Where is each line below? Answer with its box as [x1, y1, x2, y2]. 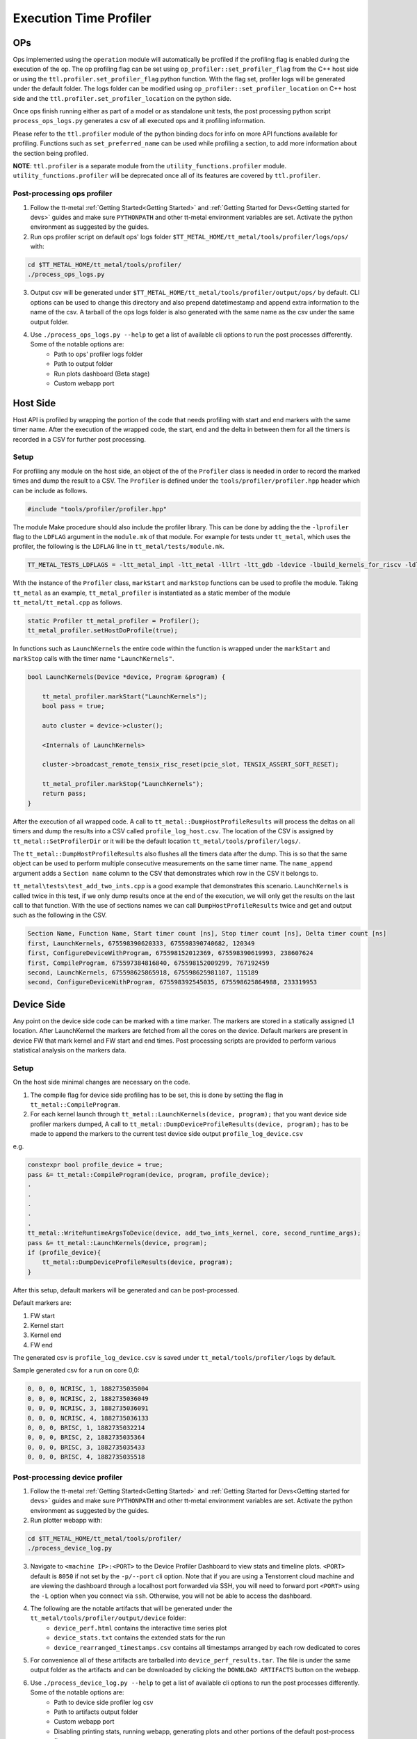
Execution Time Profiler [13, 10, 152, 26]
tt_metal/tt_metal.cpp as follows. [13, 598, 123, 607]
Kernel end [30, 1331, 62, 1339]
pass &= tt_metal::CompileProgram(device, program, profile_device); [27, 1171, 270, 1178]
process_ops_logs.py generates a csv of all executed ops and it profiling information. [13, 117, 265, 125]
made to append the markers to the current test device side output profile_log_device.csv [30, 1130, 304, 1138]
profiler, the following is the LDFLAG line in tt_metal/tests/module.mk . [13, 543, 225, 551]
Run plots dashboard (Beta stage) [54, 369, 150, 378]
